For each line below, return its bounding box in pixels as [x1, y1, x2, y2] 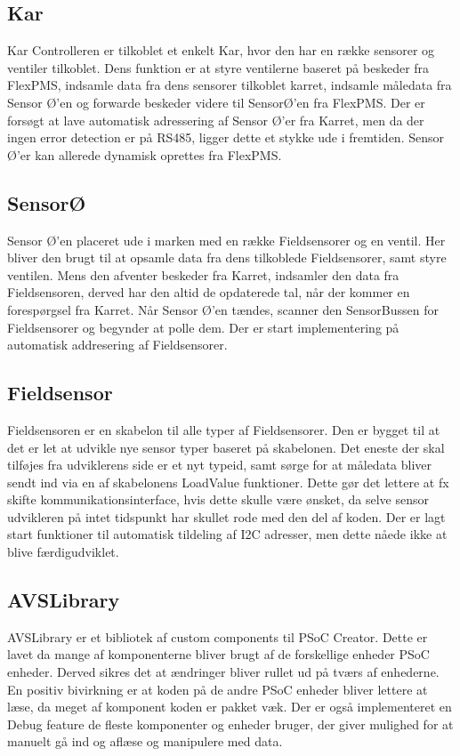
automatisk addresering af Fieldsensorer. [7, 335, 228, 354]
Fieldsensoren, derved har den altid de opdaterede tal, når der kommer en [7, 283, 410, 302]
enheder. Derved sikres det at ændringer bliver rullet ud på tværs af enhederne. [7, 663, 440, 681]
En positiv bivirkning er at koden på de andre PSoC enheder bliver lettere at [7, 680, 428, 698]
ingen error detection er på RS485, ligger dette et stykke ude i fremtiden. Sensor [7, 128, 444, 147]
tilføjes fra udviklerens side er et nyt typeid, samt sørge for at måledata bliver [7, 455, 432, 474]
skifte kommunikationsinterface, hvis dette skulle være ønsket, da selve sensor [7, 490, 429, 509]
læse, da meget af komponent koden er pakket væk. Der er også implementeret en [7, 697, 452, 716]
